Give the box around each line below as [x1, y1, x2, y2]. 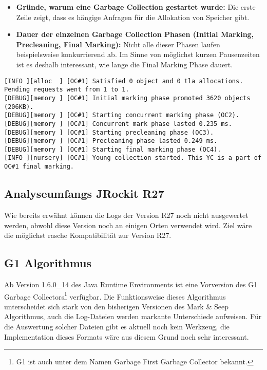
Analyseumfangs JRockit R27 [4, 186, 164, 201]
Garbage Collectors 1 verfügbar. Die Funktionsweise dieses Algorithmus [4, 289, 226, 302]
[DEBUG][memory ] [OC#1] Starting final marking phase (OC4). [4, 145, 221, 153]
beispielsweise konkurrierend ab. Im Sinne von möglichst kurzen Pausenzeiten [16, 49, 260, 60]
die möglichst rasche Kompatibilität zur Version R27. [4, 230, 171, 240]
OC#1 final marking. [4, 163, 74, 171]
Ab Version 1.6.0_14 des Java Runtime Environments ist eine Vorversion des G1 [4, 279, 258, 289]
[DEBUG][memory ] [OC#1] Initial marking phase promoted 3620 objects [4, 94, 251, 102]
